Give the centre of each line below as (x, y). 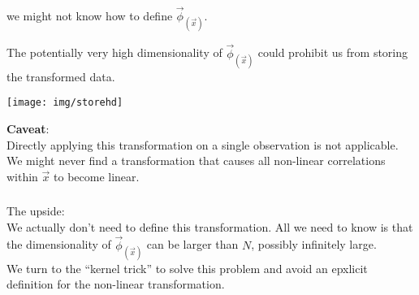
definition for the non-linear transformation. (116, 284)
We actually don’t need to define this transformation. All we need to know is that (210, 226)
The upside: (36, 211)
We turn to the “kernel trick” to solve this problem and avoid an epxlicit (187, 268)
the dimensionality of (59, 244)
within (22, 176)
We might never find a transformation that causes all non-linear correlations (196, 161)
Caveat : (28, 128)
